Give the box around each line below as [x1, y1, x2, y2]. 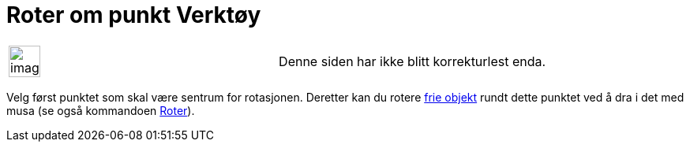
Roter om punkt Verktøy [6, 2, 261, 28]
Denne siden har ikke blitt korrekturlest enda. [279, 53, 546, 69]
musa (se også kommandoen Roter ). [6, 103, 195, 117]
